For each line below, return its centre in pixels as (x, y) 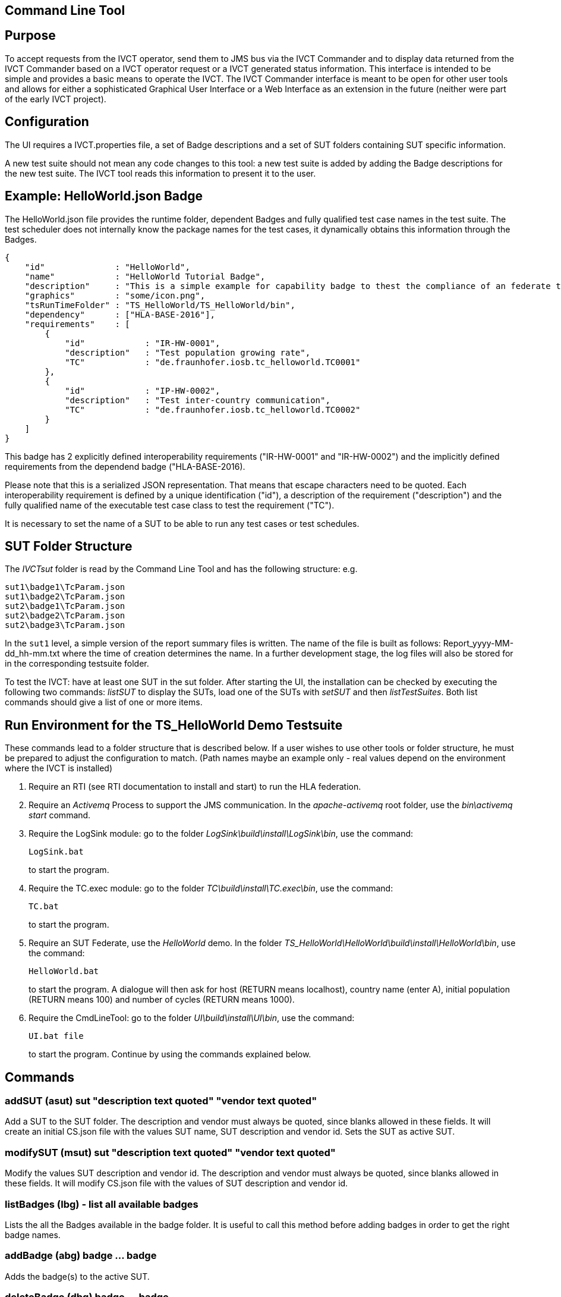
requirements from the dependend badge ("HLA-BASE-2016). (125, 466)
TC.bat (44, 907)
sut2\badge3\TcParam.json (65, 625)
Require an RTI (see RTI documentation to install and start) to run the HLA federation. (195, 787)
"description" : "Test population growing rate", (188, 352)
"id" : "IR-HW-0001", (143, 343)
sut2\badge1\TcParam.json (65, 606)
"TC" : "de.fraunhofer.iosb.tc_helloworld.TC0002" (213, 409)
